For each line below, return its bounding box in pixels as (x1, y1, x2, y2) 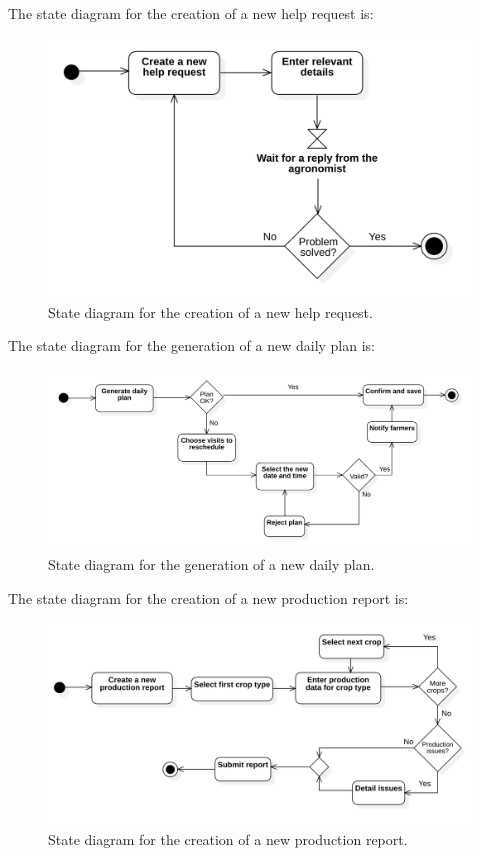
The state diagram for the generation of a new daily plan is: (8, 335, 375, 356)
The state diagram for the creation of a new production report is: (8, 587, 409, 608)
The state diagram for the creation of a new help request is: (8, 3, 374, 23)
